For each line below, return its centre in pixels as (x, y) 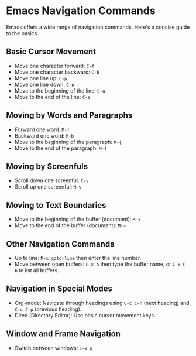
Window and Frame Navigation (63, 334)
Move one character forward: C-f (54, 66)
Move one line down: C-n (44, 84)
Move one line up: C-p (41, 78)
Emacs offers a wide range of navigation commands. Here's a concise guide (98, 27)
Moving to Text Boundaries (56, 205)
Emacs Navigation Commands (81, 11)
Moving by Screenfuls (47, 166)
